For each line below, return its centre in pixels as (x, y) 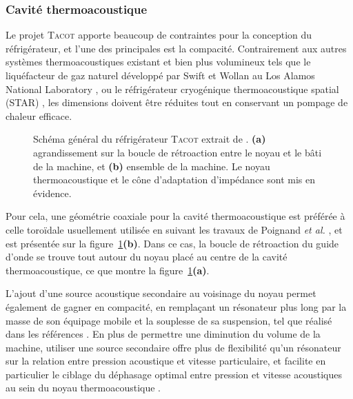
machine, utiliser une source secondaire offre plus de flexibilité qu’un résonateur (173, 347)
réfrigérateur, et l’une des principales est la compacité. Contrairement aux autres (176, 48)
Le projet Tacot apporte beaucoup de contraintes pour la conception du (159, 35)
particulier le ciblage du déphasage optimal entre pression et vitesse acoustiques (174, 374)
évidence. (52, 193)
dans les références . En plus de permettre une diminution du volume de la (163, 334)
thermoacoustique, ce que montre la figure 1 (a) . (108, 270)
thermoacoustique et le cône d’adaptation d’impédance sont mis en (174, 180)
